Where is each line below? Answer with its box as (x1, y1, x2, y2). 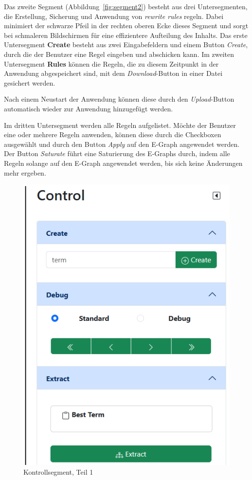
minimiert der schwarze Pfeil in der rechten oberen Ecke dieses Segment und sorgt (4, 20, 249, 31)
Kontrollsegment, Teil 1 (23, 466, 93, 477)
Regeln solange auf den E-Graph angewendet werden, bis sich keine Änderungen (4, 158, 243, 168)
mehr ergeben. (4, 167, 46, 178)
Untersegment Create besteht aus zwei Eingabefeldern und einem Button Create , (4, 39, 248, 50)
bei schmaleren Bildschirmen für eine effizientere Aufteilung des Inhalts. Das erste (4, 30, 248, 40)
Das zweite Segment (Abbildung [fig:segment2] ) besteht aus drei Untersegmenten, (4, 1, 248, 11)
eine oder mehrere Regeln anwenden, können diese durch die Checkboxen (4, 129, 221, 140)
